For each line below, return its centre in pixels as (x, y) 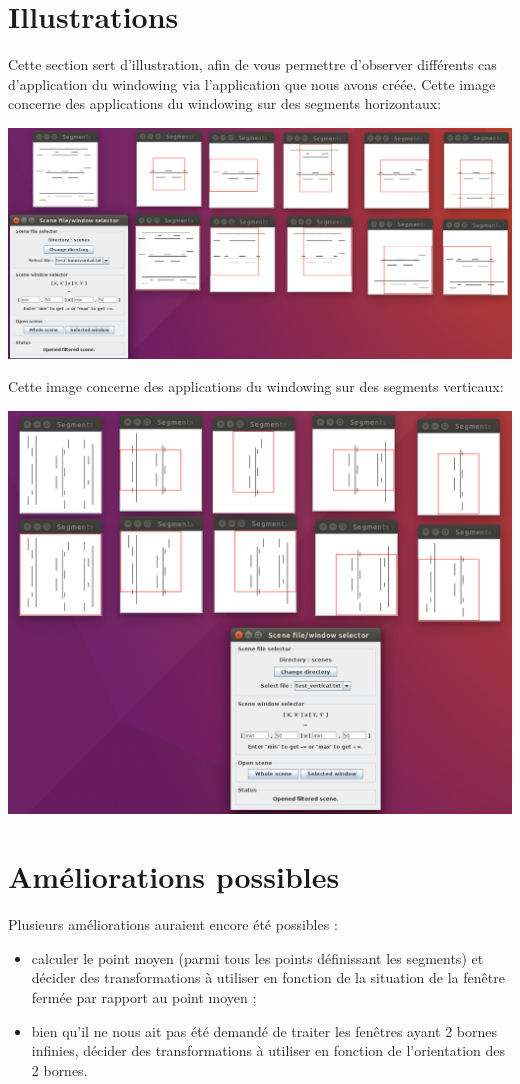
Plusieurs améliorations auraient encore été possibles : (173, 924)
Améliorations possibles (174, 876)
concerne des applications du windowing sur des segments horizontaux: (225, 103)
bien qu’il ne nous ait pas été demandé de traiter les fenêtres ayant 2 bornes (264, 1030)
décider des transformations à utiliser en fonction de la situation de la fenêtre (268, 977)
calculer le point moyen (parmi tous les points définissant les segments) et (257, 957)
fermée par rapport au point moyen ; (144, 997)
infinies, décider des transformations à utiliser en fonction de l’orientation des (268, 1050)
